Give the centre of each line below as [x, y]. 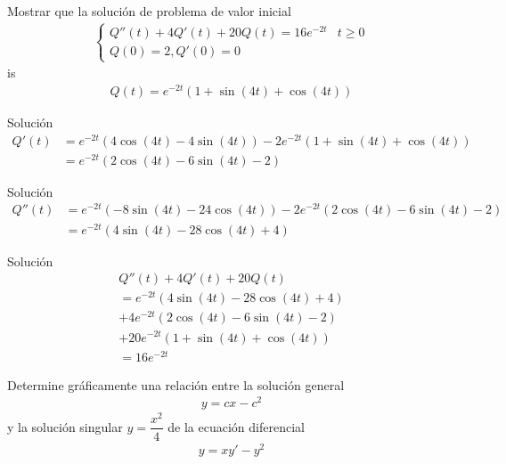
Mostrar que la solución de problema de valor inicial [149, 11]
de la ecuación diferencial [236, 426]
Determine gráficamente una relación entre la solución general [176, 384]
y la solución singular [65, 426]
